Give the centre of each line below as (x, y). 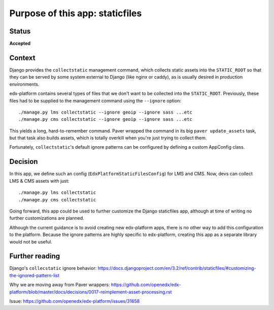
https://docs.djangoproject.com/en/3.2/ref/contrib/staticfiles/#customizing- (177, 268)
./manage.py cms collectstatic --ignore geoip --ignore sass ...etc (105, 119)
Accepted (20, 44)
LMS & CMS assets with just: (39, 181)
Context (22, 58)
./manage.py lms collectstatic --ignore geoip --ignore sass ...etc (105, 112)
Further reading (35, 256)
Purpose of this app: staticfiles (76, 13)
